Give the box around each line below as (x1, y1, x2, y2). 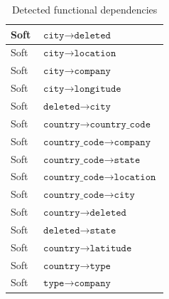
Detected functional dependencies (11, 2, 158, 16)
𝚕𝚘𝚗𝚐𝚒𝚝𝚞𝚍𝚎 (74, 84, 121, 95)
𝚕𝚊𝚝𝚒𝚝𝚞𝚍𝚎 (89, 243, 132, 253)
